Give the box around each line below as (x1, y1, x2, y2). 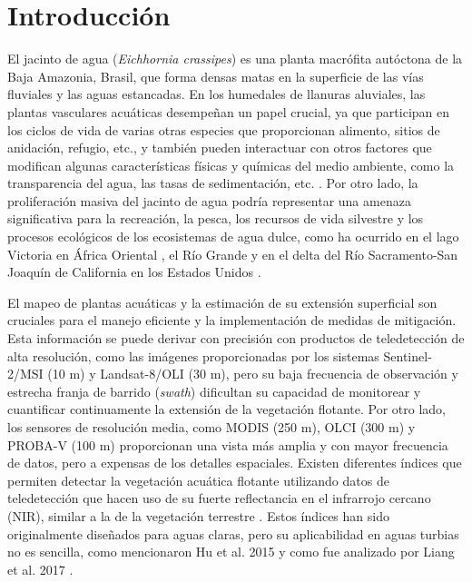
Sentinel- (383, 346, 432, 365)
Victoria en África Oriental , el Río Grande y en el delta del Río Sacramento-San (7, 244, 458, 263)
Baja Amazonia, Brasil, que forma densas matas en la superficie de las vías (7, 66, 424, 85)
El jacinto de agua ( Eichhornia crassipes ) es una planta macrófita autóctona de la (7, 49, 463, 68)
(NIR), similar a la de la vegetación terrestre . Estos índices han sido (7, 506, 389, 525)
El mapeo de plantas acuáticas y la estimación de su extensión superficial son (7, 292, 438, 311)
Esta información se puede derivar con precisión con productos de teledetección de (7, 329, 465, 348)
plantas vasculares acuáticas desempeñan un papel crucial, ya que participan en (7, 102, 450, 121)
